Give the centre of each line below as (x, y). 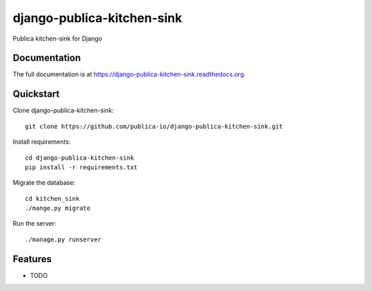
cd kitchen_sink (52, 198)
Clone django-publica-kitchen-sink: (63, 111)
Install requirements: (42, 142)
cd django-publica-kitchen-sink (80, 158)
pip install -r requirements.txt (81, 167)
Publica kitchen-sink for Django (58, 39)
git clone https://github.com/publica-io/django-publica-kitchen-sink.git (154, 126)
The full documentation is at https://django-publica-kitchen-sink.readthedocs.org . (129, 74)
